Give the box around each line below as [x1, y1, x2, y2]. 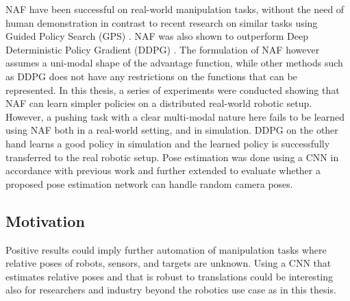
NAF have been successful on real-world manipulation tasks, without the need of [5, 2, 345, 16]
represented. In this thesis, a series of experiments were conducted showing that [5, 82, 340, 97]
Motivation [5, 210, 85, 231]
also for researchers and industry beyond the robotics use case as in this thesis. [5, 282, 336, 297]
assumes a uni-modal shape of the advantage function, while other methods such [5, 56, 343, 70]
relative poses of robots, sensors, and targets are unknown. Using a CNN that [5, 256, 332, 270]
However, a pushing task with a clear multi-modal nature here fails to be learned [5, 109, 345, 123]
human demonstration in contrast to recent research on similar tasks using [5, 15, 318, 29]
